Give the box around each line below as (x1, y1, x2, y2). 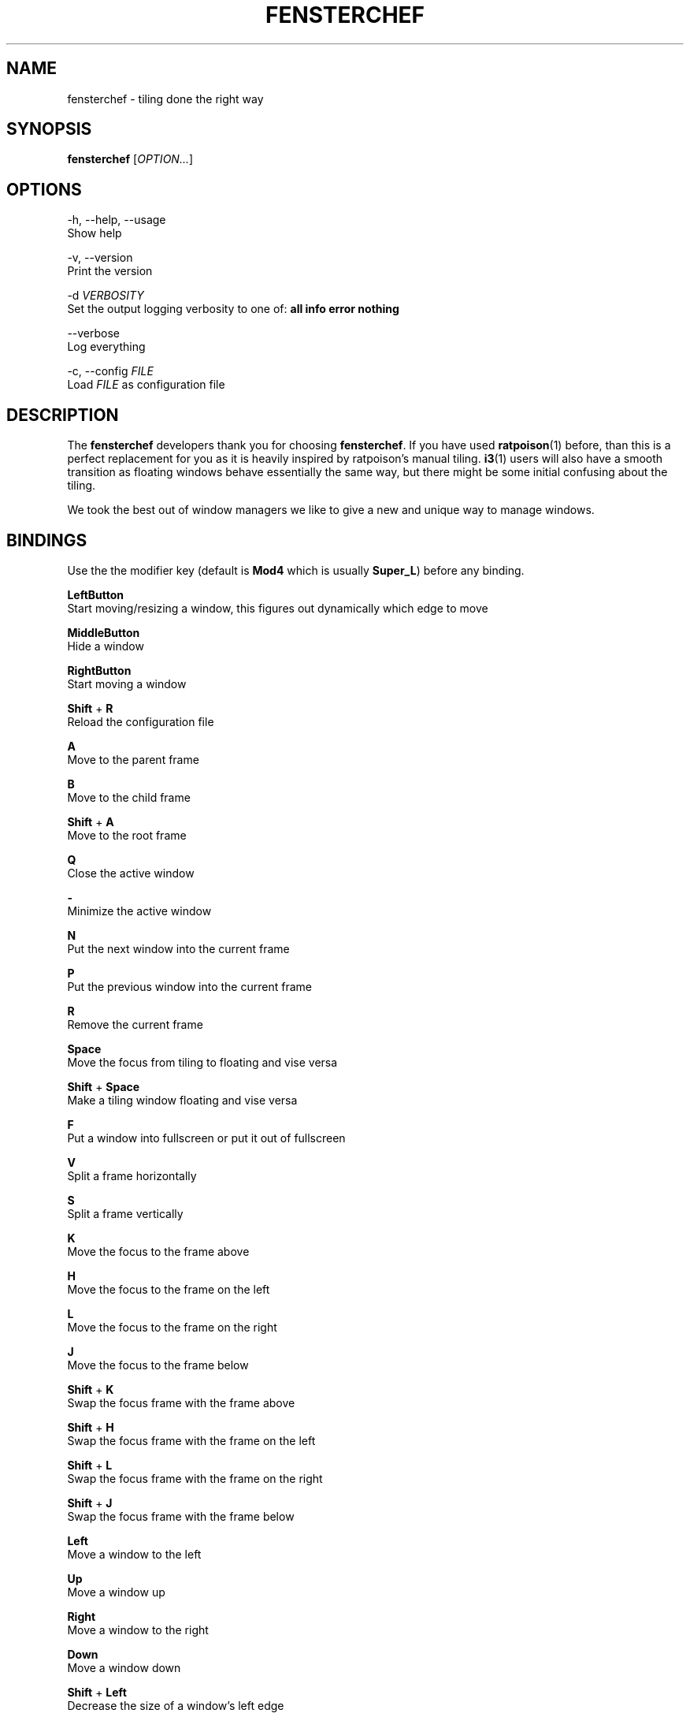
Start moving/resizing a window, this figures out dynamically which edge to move (67, 601, 488, 615)
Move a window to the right (67, 1622, 209, 1637)
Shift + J (67, 1495, 113, 1510)
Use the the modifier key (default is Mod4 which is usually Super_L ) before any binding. (67, 563, 525, 577)
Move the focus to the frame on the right (67, 1320, 277, 1334)
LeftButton (67, 587, 124, 602)
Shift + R (67, 701, 113, 715)
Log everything (67, 340, 146, 354)
